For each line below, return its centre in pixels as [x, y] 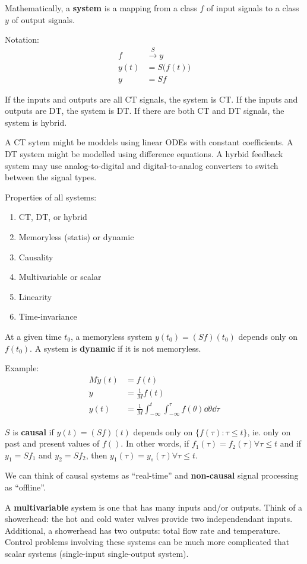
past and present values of [52, 443]
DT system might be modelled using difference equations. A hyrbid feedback [144, 154]
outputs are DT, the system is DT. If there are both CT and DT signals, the [145, 111]
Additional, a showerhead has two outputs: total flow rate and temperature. [143, 530]
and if [291, 443]
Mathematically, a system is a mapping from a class [101, 8]
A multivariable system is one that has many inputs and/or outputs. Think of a [154, 507]
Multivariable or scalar [60, 277]
